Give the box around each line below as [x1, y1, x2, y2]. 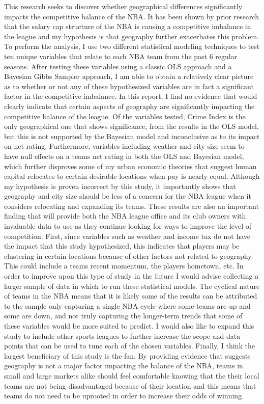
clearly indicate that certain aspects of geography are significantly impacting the [4, 100, 255, 111]
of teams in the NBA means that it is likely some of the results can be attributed [4, 290, 257, 301]
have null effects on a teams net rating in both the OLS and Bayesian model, [4, 150, 244, 161]
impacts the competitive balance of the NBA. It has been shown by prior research [4, 11, 259, 21]
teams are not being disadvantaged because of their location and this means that [4, 380, 256, 391]
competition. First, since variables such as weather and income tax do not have [4, 230, 251, 241]
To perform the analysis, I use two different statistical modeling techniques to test [4, 41, 260, 51]
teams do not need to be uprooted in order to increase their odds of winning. [4, 390, 244, 401]
